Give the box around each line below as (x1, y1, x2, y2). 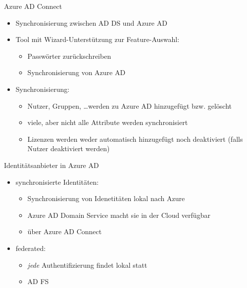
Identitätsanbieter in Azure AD (4, 160, 99, 170)
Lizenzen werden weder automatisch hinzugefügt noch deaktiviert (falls (27, 133, 243, 144)
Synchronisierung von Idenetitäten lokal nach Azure (27, 193, 185, 204)
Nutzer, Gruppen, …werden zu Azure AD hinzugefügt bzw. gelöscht (27, 100, 232, 111)
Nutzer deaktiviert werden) (27, 143, 110, 154)
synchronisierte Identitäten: (15, 176, 99, 187)
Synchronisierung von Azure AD (27, 67, 126, 78)
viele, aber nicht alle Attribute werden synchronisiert (27, 117, 188, 127)
